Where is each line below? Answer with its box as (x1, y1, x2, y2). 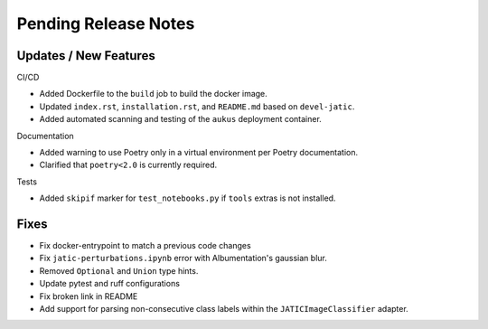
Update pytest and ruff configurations (39, 278, 181, 289)
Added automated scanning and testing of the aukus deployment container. (39, 114, 323, 125)
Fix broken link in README (39, 290, 138, 302)
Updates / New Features (16, 48, 155, 63)
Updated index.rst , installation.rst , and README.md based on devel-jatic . (39, 100, 355, 112)
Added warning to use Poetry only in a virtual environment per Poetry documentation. (39, 147, 359, 158)
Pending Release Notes (16, 14, 195, 33)
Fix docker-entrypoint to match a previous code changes (39, 240, 252, 251)
